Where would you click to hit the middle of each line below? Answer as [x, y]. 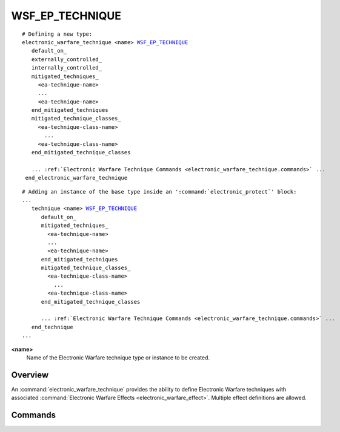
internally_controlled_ [67, 68]
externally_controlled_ [67, 59]
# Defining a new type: [57, 34]
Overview [30, 375]
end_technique [52, 327]
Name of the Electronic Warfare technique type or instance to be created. [118, 358]
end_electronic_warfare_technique [76, 178]
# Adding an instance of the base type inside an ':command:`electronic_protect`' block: [159, 191]
